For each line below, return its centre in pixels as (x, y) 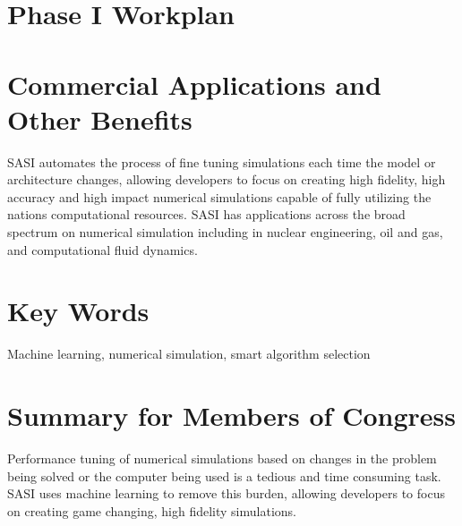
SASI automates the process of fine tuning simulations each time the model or (222, 161)
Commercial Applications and (194, 84)
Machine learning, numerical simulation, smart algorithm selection (189, 354)
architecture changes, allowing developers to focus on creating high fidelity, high (227, 179)
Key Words (78, 311)
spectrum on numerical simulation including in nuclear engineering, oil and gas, (225, 232)
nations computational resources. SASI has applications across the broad (206, 214)
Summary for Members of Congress (231, 416)
